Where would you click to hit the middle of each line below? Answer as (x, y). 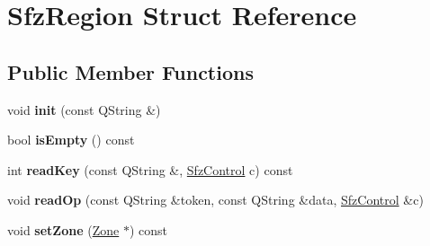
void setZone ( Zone (63, 229)
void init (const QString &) (84, 109)
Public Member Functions (130, 71)
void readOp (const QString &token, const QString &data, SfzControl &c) (215, 200)
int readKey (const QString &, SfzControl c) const (150, 169)
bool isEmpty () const (71, 140)
